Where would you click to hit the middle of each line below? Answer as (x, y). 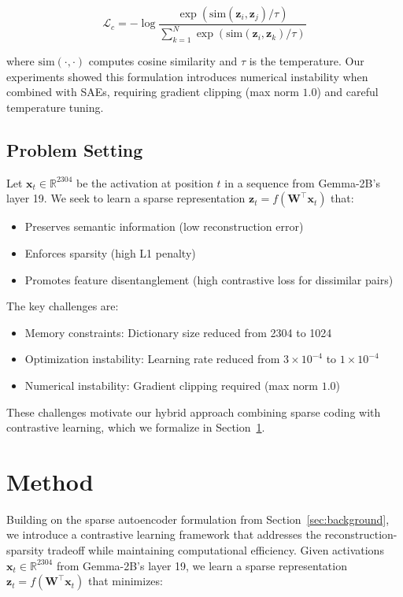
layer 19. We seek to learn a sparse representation (126, 198)
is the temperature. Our (307, 61)
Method (50, 481)
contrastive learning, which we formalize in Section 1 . (136, 427)
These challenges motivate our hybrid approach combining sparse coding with (194, 412)
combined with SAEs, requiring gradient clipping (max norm (153, 92)
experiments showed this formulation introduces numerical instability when (187, 76)
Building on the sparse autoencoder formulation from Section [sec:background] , (198, 519)
